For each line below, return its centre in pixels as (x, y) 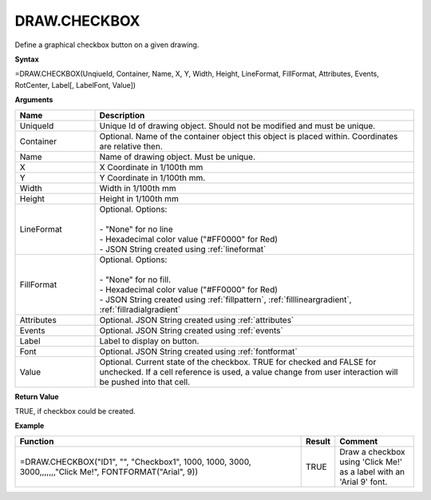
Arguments (34, 100)
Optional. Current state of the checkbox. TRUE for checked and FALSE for (238, 362)
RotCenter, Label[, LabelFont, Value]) (75, 85)
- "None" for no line (136, 229)
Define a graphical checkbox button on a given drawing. (107, 45)
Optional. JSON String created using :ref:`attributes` (197, 319)
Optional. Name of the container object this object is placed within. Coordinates (249, 136)
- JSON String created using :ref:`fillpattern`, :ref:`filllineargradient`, (225, 300)
